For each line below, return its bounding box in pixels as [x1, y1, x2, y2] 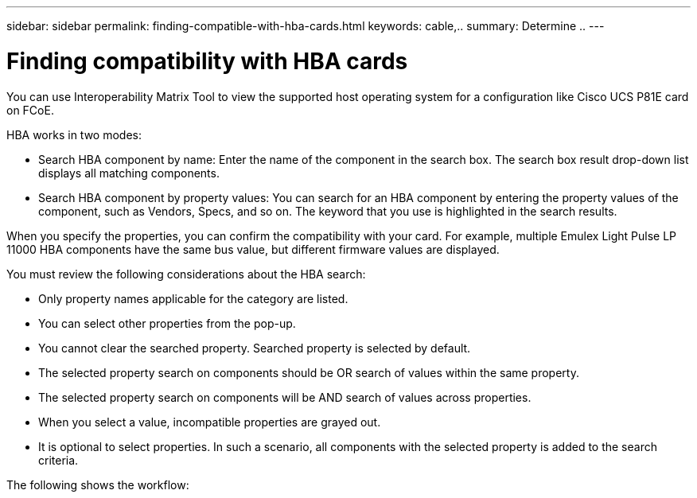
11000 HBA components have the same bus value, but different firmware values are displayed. [6, 242, 500, 256]
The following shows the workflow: [6, 477, 189, 492]
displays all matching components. [38, 165, 220, 180]
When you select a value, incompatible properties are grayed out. [38, 414, 381, 429]
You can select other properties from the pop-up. [38, 316, 296, 330]
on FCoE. [6, 103, 54, 117]
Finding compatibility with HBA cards [6, 47, 408, 75]
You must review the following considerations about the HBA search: [6, 267, 366, 281]
